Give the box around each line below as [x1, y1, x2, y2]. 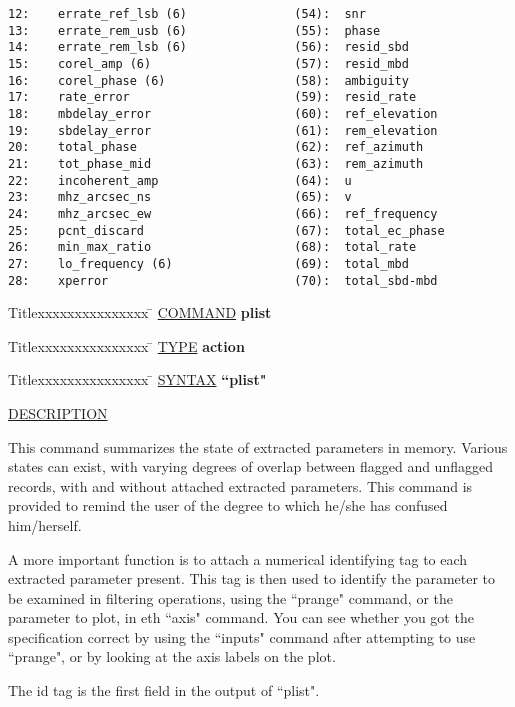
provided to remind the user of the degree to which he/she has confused [8, 495, 448, 516]
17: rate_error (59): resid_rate [8, 90, 417, 105]
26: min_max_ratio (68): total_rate [8, 240, 417, 255]
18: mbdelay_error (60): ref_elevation [8, 106, 438, 121]
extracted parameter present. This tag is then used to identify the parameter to [8, 568, 496, 589]
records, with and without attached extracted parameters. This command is [8, 475, 473, 496]
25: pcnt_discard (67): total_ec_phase [8, 223, 445, 238]
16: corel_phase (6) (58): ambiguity [8, 73, 409, 88]
